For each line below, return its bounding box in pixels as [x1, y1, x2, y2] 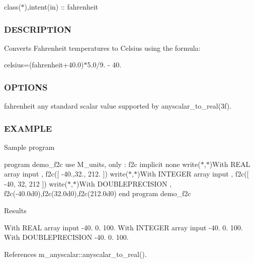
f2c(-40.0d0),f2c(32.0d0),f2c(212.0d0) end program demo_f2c [4, 188, 191, 199]
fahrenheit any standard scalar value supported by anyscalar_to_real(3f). [4, 101, 232, 111]
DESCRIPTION [4, 23, 72, 35]
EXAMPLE [4, 122, 52, 134]
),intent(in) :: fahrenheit [24, 2, 99, 12]
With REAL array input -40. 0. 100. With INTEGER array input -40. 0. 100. [4, 222, 243, 232]
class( [4, 2, 21, 12]
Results [4, 205, 27, 215]
